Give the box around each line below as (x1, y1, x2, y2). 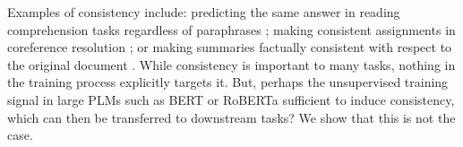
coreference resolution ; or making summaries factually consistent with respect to (7, 38, 452, 56)
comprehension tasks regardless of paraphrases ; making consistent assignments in (7, 20, 456, 39)
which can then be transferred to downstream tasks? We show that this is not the (7, 108, 456, 126)
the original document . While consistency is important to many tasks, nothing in (7, 55, 456, 73)
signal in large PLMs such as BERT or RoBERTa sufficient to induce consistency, (7, 90, 455, 108)
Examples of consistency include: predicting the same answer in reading (7, 3, 400, 21)
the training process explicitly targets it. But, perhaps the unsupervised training (7, 73, 449, 91)
